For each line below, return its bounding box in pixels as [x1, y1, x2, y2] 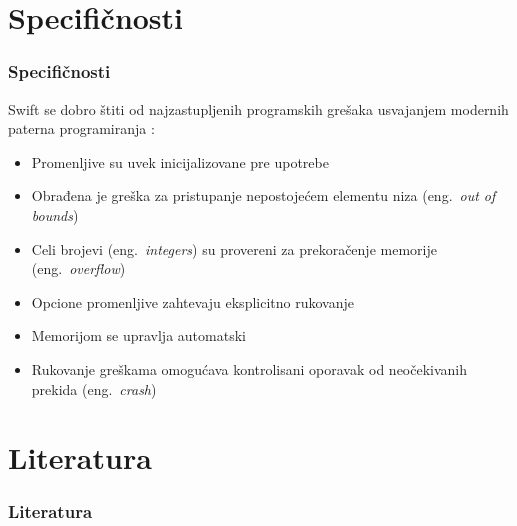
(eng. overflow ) [31, 258, 126, 279]
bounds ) [31, 204, 79, 225]
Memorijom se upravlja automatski [31, 325, 246, 346]
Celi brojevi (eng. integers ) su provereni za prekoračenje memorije [31, 238, 437, 259]
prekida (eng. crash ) [31, 378, 157, 399]
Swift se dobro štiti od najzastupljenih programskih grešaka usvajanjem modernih [8, 98, 509, 119]
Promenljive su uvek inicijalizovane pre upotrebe [31, 151, 329, 172]
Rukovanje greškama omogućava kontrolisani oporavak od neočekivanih [31, 358, 468, 379]
